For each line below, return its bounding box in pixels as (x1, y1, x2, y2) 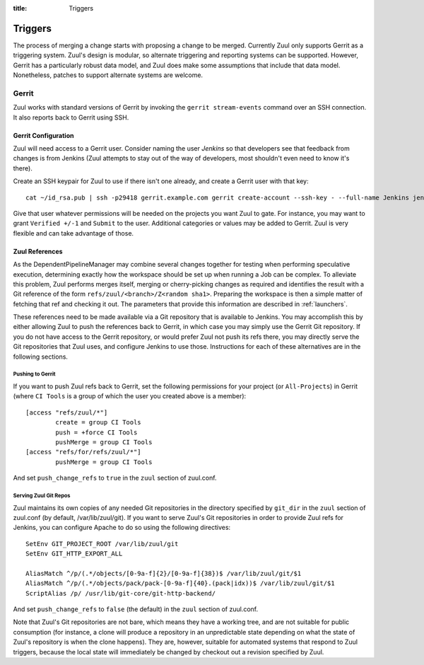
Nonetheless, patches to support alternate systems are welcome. (13, 71, 204, 79)
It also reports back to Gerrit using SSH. (13, 113, 129, 122)
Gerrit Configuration (13, 131, 74, 139)
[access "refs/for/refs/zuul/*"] (25, 448, 141, 456)
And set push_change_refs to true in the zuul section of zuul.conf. (13, 474, 217, 482)
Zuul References (13, 247, 63, 255)
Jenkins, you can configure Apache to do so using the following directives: (13, 524, 231, 532)
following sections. (13, 352, 69, 361)
